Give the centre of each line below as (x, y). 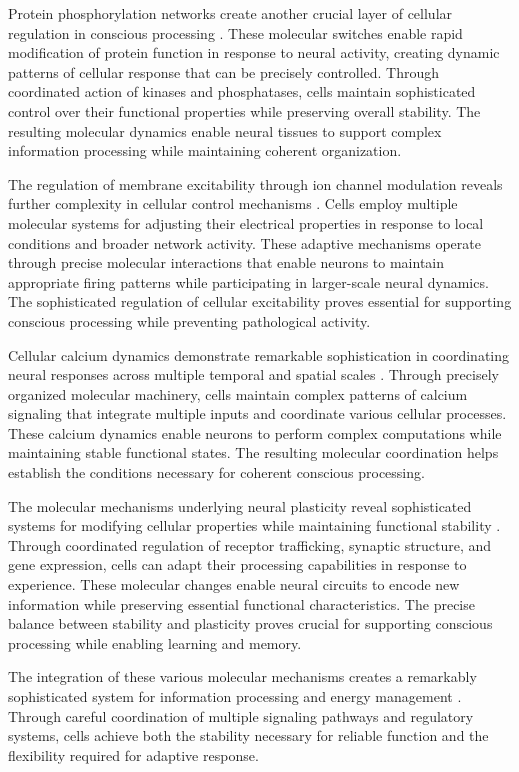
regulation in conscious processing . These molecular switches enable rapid (235, 32)
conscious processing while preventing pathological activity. (189, 320)
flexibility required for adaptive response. (133, 754)
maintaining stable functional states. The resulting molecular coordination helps (253, 452)
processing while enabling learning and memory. (155, 642)
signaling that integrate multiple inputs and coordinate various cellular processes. (257, 413)
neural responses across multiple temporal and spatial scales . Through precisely (253, 374)
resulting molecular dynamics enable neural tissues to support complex (225, 130)
